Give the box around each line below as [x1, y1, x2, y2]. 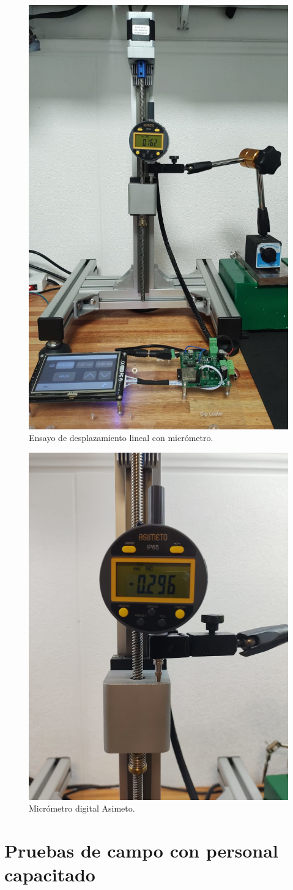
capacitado [4, 862, 95, 887]
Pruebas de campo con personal [4, 838, 278, 863]
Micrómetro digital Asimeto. [29, 802, 135, 815]
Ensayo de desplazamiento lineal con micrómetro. [29, 431, 213, 444]
